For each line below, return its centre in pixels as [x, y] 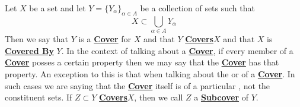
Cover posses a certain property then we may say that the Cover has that [142, 62]
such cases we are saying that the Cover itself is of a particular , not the [138, 85]
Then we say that [37, 39]
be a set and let [58, 8]
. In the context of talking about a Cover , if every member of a [177, 50]
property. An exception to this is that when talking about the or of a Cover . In [150, 73]
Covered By [29, 50]
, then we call [159, 97]
